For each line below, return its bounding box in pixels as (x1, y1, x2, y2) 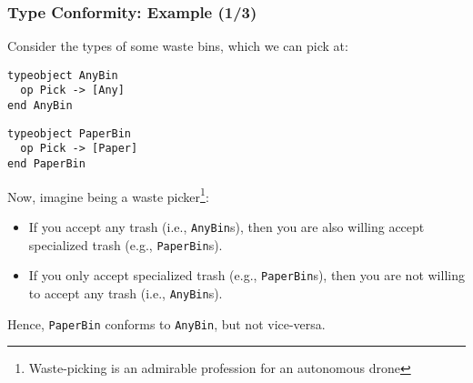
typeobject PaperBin (7, 126, 132, 140)
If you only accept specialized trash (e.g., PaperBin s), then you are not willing (28, 266, 465, 285)
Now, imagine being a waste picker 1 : (7, 184, 209, 206)
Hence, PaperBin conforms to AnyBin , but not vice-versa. (7, 314, 326, 333)
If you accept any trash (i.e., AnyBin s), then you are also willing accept (28, 217, 425, 236)
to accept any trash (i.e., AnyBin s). (28, 283, 223, 302)
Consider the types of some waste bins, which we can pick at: (7, 36, 348, 55)
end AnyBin (7, 99, 73, 113)
